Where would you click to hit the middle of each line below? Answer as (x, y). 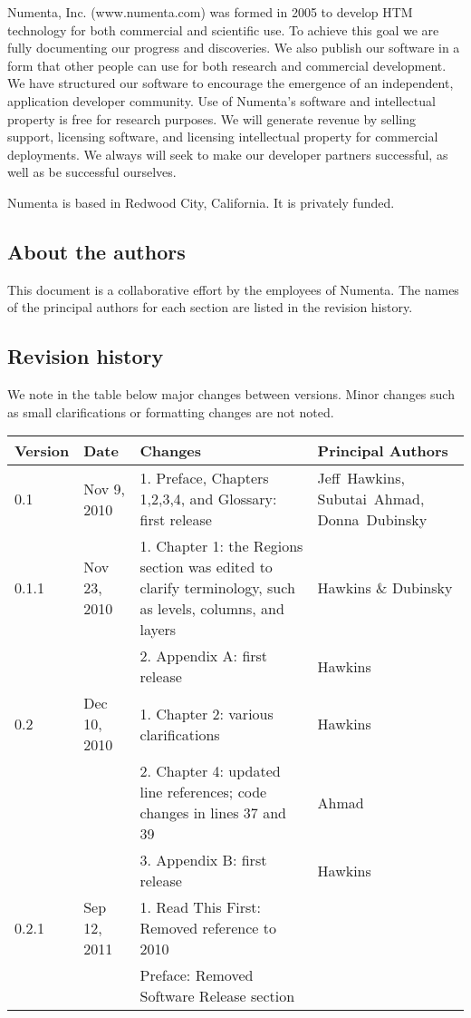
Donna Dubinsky (372, 520)
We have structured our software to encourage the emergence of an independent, (231, 83)
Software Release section (217, 996)
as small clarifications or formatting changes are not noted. (171, 411)
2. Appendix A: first (204, 656)
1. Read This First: (201, 907)
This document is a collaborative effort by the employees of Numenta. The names (233, 289)
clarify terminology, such (217, 588)
